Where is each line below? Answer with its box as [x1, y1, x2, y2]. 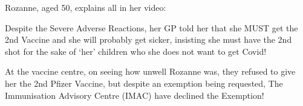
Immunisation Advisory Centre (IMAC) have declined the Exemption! [5, 89, 264, 101]
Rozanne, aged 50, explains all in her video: [5, 1, 166, 13]
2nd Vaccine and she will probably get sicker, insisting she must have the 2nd [5, 33, 292, 46]
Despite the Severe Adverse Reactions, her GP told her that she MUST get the [5, 21, 298, 34]
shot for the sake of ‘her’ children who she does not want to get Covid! [5, 45, 267, 57]
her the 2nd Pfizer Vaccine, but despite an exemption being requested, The [5, 76, 283, 89]
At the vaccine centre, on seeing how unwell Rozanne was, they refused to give [5, 65, 296, 78]
